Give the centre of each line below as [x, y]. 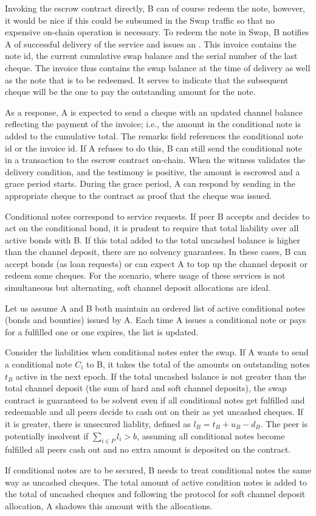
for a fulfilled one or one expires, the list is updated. [102, 331]
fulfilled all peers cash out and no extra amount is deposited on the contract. [148, 449]
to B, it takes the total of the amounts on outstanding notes [198, 364]
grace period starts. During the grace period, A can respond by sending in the [150, 183]
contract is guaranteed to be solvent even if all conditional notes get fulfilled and [155, 399]
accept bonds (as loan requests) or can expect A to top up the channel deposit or [156, 263]
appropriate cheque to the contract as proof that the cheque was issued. [139, 195]
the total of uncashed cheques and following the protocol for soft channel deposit [155, 494]
